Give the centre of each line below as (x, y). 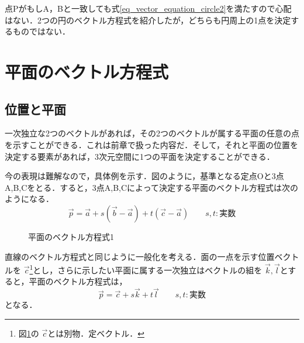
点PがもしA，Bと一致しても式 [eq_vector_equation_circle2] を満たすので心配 (148, 8)
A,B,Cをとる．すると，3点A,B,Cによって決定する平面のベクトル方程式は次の (151, 187)
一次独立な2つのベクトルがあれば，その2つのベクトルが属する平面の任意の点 (152, 133)
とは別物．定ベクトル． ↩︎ (96, 333)
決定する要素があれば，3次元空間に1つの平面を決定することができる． (140, 156)
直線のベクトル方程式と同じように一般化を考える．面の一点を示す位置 (140, 256)
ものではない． (41, 31)
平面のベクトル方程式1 (71, 236)
